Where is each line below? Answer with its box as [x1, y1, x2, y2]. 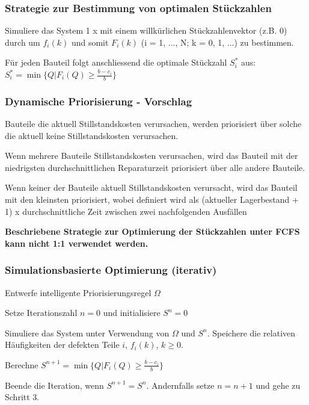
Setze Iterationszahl [5, 306, 78, 319]
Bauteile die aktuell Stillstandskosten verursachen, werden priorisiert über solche [5, 117, 302, 130]
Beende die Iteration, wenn [5, 379, 104, 391]
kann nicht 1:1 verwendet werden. [5, 237, 148, 249]
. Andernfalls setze [146, 379, 215, 391]
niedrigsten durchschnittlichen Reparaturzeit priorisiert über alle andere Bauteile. [5, 161, 305, 173]
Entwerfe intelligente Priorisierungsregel [5, 286, 151, 298]
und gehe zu [255, 379, 301, 391]
